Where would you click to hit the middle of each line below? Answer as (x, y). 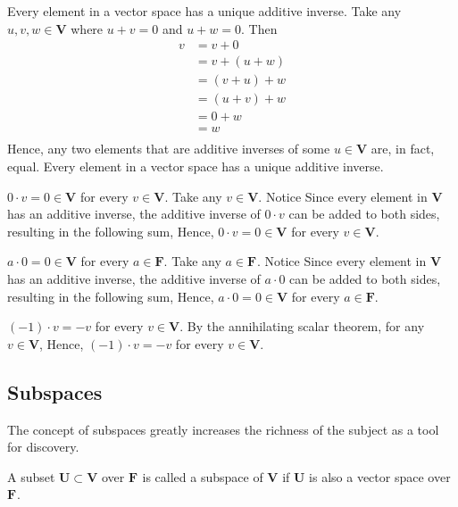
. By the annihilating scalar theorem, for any (302, 326)
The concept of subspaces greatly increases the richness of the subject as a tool (223, 429)
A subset (31, 476)
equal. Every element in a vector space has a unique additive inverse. (196, 166)
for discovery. (43, 447)
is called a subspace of (203, 476)
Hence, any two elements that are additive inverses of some (169, 149)
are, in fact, (403, 149)
